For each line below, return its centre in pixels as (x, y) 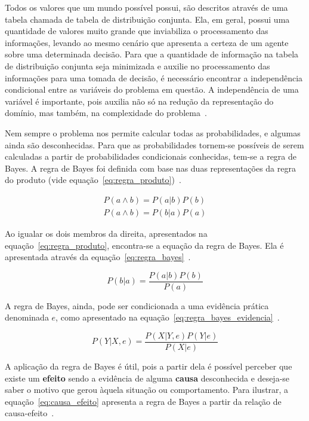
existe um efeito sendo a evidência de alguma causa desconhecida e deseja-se (147, 378)
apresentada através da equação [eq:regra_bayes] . (98, 257)
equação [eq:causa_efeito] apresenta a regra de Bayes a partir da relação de (143, 401)
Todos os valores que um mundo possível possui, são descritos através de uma (146, 7)
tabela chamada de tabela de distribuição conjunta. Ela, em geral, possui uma (147, 19)
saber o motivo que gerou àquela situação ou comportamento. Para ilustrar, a (147, 390)
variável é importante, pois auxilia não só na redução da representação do (139, 101)
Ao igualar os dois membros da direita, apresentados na (106, 233)
